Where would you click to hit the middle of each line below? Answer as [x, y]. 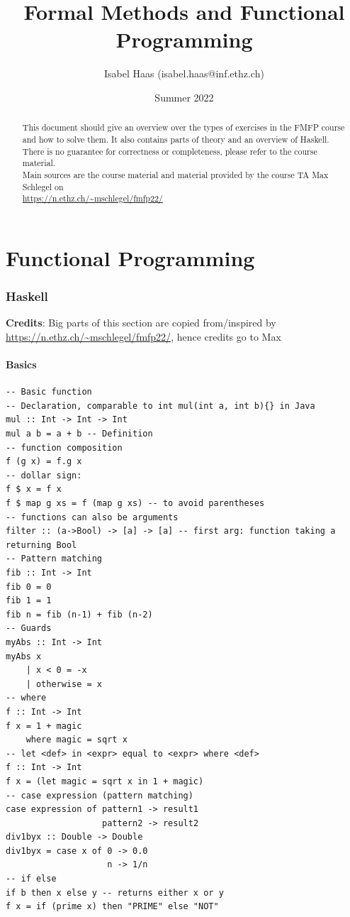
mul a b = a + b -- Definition [79, 434]
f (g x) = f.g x [44, 462]
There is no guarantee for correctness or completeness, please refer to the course [170, 151]
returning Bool [41, 545]
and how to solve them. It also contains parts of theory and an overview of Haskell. [176, 139]
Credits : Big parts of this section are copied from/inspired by [141, 323]
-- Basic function [49, 392]
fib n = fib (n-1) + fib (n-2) [79, 614]
